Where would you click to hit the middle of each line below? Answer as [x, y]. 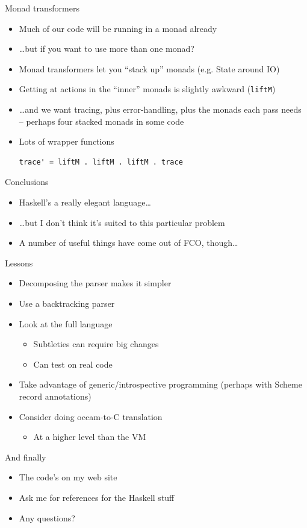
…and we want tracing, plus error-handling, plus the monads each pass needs [160, 109]
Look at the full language [66, 323]
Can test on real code [73, 364]
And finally [26, 457]
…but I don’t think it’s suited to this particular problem [122, 222]
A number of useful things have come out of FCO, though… [129, 243]
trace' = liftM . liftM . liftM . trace [101, 162]
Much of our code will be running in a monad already [118, 28]
